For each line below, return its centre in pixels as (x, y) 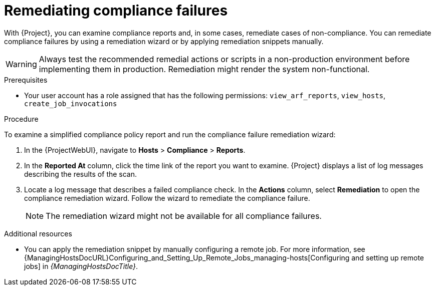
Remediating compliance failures (116, 11)
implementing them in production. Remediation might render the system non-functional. (204, 69)
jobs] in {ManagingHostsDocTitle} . (81, 266)
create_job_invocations (71, 103)
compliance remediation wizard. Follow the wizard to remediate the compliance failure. (167, 198)
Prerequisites (26, 80)
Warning (21, 64)
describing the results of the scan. (81, 174)
